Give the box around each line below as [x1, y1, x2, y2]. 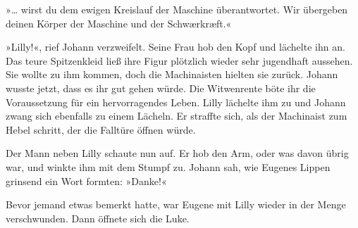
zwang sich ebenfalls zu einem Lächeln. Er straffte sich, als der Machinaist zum [6, 108, 347, 123]
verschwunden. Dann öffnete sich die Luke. [6, 210, 190, 225]
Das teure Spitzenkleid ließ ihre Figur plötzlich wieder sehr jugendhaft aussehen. [6, 53, 353, 68]
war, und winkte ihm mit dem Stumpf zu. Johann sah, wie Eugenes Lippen [6, 159, 331, 174]
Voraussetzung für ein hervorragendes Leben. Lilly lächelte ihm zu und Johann [6, 94, 346, 109]
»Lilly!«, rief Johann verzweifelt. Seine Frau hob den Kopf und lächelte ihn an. [6, 39, 345, 54]
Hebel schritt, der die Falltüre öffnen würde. [6, 122, 196, 137]
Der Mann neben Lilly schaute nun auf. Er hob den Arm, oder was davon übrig [6, 146, 349, 160]
